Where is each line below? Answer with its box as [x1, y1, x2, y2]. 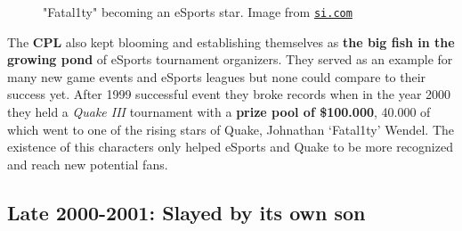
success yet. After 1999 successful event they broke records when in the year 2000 [7, 85, 451, 103]
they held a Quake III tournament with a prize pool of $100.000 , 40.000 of [7, 103, 431, 121]
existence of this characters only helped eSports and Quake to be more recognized [7, 137, 453, 156]
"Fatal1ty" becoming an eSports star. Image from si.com [43, 3, 353, 21]
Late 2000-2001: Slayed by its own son [7, 198, 366, 226]
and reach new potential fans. [7, 154, 168, 173]
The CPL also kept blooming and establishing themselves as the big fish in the [7, 32, 455, 51]
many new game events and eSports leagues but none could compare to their [7, 67, 426, 86]
